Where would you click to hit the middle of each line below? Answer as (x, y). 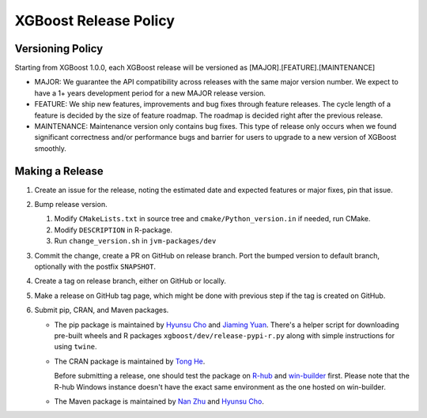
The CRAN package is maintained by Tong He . (130, 361)
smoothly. (51, 148)
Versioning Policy (59, 49)
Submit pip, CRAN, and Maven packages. (102, 310)
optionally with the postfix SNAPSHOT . (95, 267)
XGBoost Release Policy (95, 21)
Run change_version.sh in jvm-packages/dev (135, 241)
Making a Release (59, 171)
